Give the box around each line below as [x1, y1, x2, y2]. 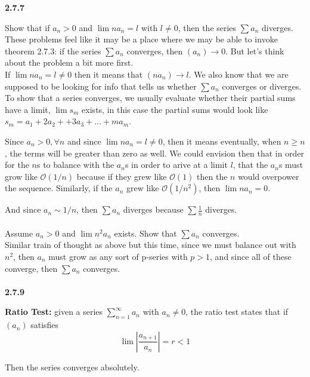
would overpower [238, 170, 299, 182]
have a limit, [5, 103, 51, 115]
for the [5, 158, 29, 171]
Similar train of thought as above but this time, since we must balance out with [5, 238, 296, 251]
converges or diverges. [222, 79, 302, 92]
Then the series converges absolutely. [5, 360, 139, 373]
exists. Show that [114, 226, 177, 239]
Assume [5, 226, 33, 239]
